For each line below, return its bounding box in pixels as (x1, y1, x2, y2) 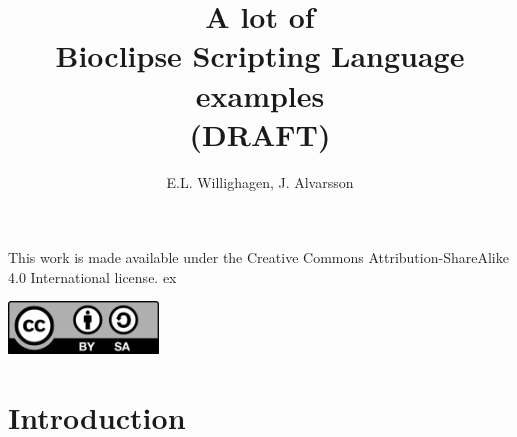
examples (195, 74, 325, 115)
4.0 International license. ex (8, 266, 177, 287)
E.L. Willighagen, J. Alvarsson (166, 171, 354, 192)
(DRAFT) (189, 113, 331, 154)
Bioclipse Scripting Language (55, 35, 465, 76)
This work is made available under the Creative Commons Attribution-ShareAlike (8, 247, 509, 268)
